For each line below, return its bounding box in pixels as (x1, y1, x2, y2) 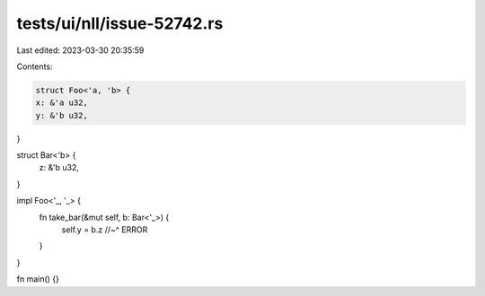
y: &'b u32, (35, 110, 89, 120)
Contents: (16, 61, 53, 72)
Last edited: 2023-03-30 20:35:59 (16, 45, 145, 56)
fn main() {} (16, 274, 60, 284)
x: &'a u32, (35, 98, 89, 108)
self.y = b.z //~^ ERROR (61, 224, 148, 235)
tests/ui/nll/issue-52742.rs (16, 13, 224, 33)
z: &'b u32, (39, 162, 80, 173)
